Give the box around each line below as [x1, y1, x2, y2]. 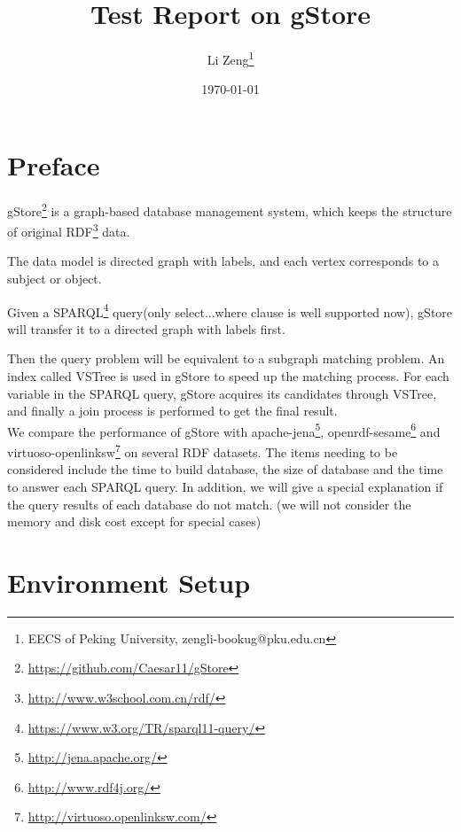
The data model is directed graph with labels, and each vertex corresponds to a [7, 252, 439, 270]
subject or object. [7, 269, 102, 287]
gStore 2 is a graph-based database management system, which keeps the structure [7, 198, 452, 220]
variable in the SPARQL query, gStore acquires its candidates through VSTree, [7, 384, 437, 402]
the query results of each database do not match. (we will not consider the [7, 494, 411, 513]
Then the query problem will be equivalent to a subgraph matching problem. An [7, 349, 445, 368]
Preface [7, 146, 100, 183]
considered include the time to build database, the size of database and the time [7, 460, 443, 478]
